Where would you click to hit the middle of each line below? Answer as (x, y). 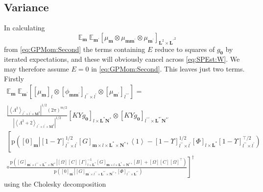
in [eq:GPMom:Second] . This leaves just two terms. (168, 68)
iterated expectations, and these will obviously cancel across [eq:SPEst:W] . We (122, 59)
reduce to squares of (185, 49)
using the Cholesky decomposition (55, 184)
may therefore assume (36, 68)
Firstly (14, 78)
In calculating (24, 28)
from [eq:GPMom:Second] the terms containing (75, 49)
